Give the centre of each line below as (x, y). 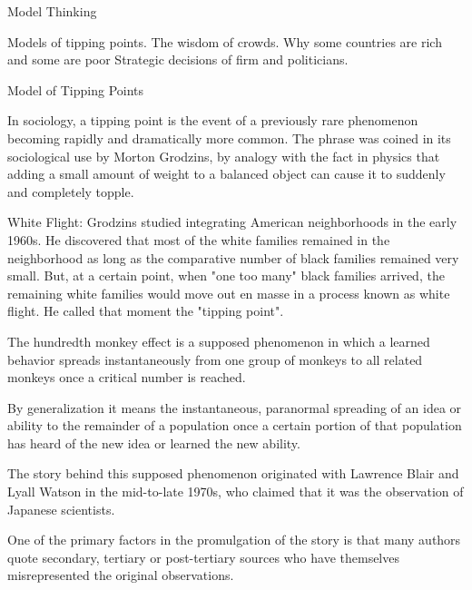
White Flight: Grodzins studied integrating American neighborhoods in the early (232, 222)
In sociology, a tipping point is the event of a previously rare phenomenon (213, 120)
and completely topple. (71, 191)
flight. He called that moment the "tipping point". (146, 311)
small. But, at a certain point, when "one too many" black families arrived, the (226, 275)
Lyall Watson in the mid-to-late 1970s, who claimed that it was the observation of (236, 492)
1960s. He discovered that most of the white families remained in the (199, 239)
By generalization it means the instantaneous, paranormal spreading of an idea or (235, 407)
